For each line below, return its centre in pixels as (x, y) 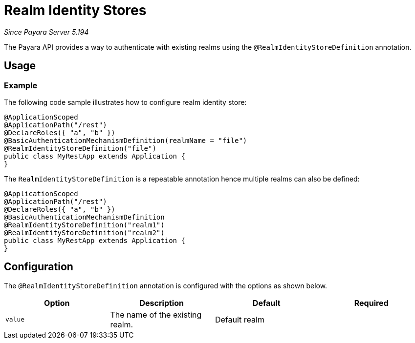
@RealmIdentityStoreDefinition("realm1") (84, 225)
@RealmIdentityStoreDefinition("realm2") (84, 232)
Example (21, 85)
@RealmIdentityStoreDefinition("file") (80, 148)
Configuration (39, 267)
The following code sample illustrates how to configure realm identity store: (125, 102)
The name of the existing (156, 314)
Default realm (240, 319)
